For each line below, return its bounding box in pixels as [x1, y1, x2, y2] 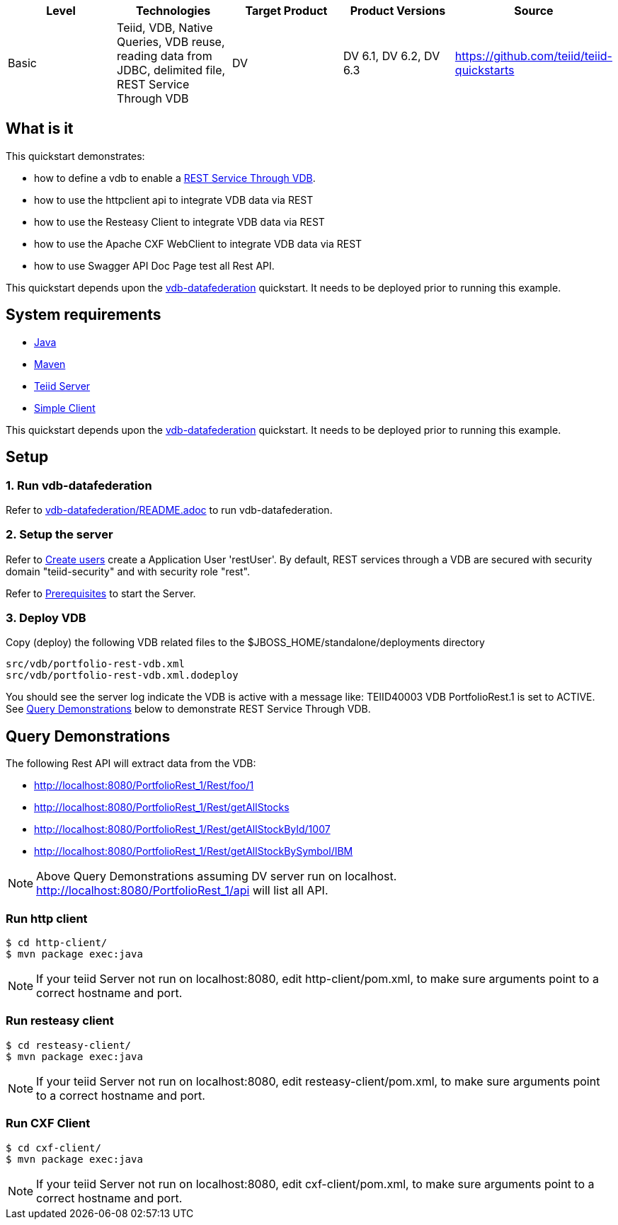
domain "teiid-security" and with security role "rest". [6, 565, 251, 577]
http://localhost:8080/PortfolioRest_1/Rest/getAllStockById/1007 [34, 823, 331, 836]
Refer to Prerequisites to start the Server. [6, 587, 196, 599]
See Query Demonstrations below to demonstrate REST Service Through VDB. [6, 703, 371, 715]
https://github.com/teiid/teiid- [454, 49, 612, 63]
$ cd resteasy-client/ [6, 1039, 132, 1051]
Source [514, 4, 554, 18]
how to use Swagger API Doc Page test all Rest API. [34, 259, 275, 272]
